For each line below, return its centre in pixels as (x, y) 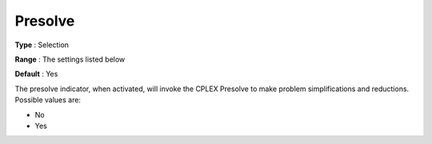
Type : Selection (42, 45)
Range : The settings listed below (70, 59)
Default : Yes (36, 74)
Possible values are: (48, 100)
